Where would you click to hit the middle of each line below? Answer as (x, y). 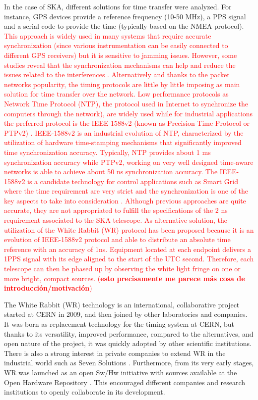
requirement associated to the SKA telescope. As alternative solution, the (116, 220)
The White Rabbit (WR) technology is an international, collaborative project (122, 304)
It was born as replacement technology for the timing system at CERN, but (119, 324)
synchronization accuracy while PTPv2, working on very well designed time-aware (129, 162)
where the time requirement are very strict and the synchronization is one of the (126, 191)
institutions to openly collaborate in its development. (85, 392)
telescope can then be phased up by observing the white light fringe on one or (122, 269)
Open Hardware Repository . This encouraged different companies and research (125, 382)
